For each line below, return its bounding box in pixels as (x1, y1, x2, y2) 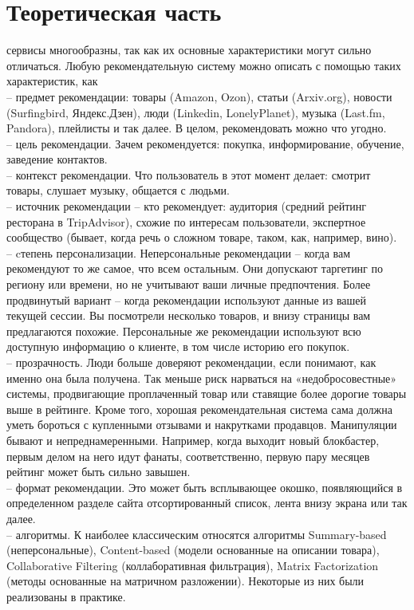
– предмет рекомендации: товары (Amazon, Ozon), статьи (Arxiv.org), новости (6, 88, 392, 104)
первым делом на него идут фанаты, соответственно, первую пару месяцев (6, 447, 370, 464)
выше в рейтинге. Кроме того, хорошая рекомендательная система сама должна (6, 400, 392, 417)
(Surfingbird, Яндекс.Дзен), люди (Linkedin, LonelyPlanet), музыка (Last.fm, (6, 104, 385, 120)
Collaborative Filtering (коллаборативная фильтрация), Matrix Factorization (6, 557, 379, 573)
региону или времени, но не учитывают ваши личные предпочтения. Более (6, 276, 371, 293)
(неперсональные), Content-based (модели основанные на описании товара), (6, 541, 380, 558)
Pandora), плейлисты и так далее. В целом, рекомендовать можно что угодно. (6, 120, 387, 136)
